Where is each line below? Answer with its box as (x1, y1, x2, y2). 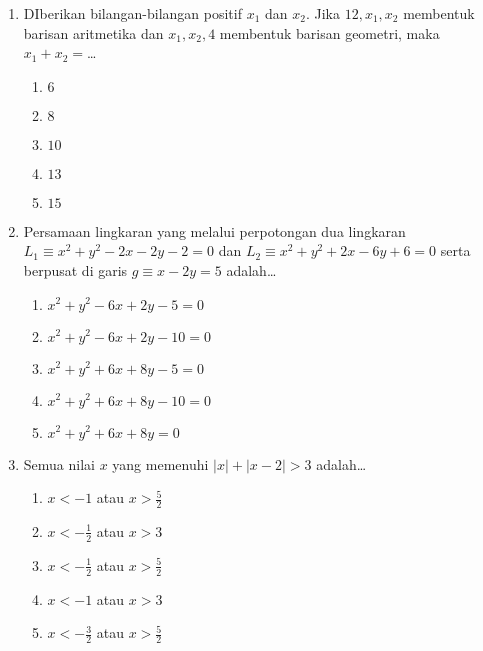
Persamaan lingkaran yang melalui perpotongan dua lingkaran (23, 220, 406, 241)
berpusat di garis (23, 259, 128, 280)
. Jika (305, 3, 340, 23)
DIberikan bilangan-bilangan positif (23, 3, 242, 23)
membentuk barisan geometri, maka (219, 22, 440, 43)
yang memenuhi (112, 453, 209, 474)
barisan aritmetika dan (23, 22, 164, 43)
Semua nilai (23, 453, 95, 474)
